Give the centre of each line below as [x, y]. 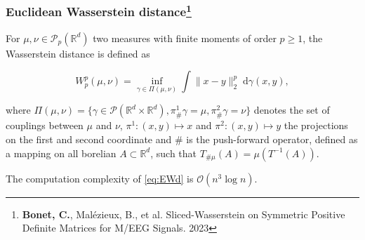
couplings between [45, 125]
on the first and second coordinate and [89, 139]
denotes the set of [292, 110]
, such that [174, 153]
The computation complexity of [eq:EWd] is [100, 178]
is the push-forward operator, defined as [272, 139]
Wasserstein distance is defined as [78, 53]
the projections [316, 125]
